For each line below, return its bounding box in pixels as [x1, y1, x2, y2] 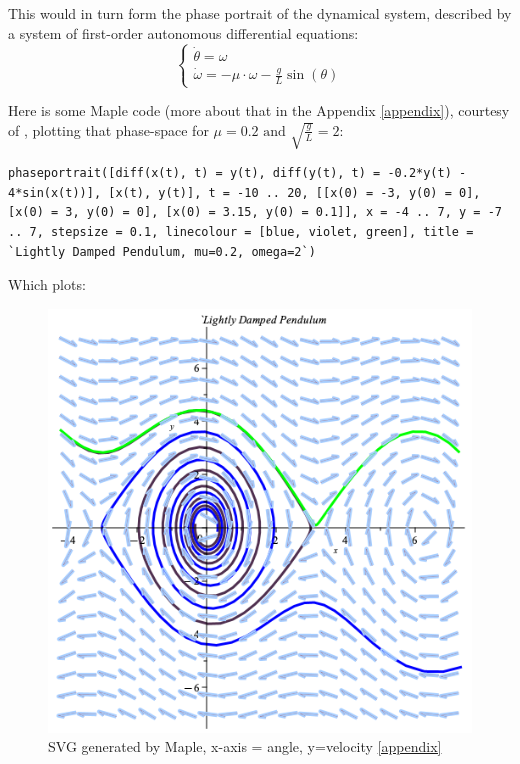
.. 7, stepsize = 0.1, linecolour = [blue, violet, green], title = [8, 224, 474, 239]
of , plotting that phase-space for [8, 119, 209, 140]
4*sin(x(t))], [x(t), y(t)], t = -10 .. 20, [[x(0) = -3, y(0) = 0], [8, 185, 481, 200]
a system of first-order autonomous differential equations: [8, 22, 359, 43]
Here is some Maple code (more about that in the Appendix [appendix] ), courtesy [8, 100, 510, 121]
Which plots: [8, 274, 86, 295]
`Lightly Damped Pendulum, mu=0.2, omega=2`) [8, 244, 316, 259]
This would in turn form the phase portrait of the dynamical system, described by [8, 3, 512, 23]
